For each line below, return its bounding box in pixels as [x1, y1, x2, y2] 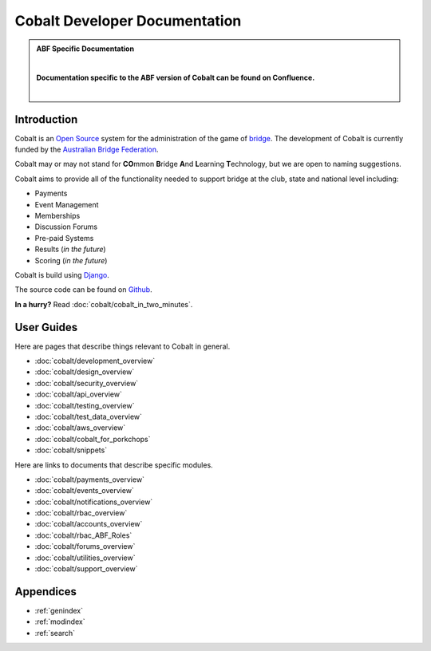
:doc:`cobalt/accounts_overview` [34, 519, 143, 529]
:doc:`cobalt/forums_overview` [34, 542, 136, 551]
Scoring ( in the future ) [34, 255, 108, 265]
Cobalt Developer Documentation [14, 12, 242, 30]
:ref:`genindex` [34, 606, 84, 615]
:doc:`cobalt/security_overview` [34, 378, 139, 388]
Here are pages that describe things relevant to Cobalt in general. [14, 341, 231, 351]
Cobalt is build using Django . [14, 270, 109, 279]
